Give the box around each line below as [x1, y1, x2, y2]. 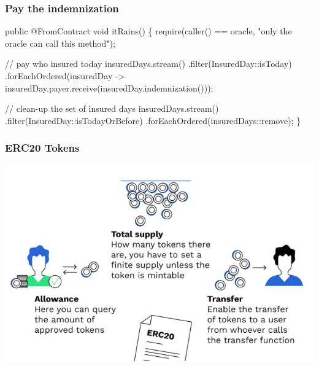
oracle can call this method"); [5, 36, 115, 49]
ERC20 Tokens [5, 140, 80, 155]
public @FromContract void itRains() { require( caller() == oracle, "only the [5, 25, 292, 37]
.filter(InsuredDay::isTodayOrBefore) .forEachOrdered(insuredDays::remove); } [5, 114, 301, 127]
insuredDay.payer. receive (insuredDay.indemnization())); [5, 81, 213, 94]
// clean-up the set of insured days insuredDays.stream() [5, 102, 219, 115]
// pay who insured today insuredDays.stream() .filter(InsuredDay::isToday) [5, 57, 292, 70]
